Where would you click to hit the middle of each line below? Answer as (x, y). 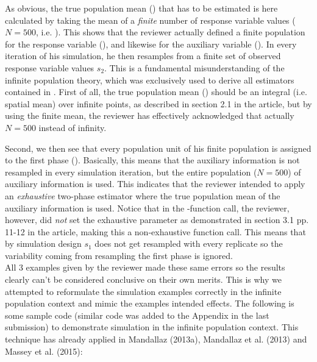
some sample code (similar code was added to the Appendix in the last (137, 315)
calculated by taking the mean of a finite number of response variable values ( (150, 20)
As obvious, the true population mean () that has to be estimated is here (141, 8)
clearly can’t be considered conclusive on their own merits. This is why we (143, 279)
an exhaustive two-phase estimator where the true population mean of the (143, 195)
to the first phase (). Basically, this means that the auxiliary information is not (152, 160)
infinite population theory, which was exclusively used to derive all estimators (150, 80)
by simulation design (43, 243)
